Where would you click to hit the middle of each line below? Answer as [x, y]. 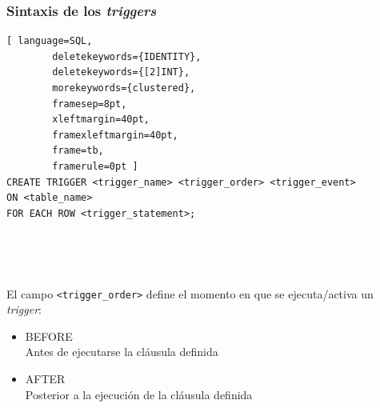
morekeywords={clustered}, [124, 88]
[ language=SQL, [50, 41]
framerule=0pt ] [95, 166]
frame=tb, [78, 151]
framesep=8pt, [90, 104]
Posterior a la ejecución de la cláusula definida [139, 394]
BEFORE [49, 336]
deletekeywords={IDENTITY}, [127, 56]
